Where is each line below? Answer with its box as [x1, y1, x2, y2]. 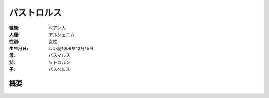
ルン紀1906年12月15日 [48, 45, 94, 51]
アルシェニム [48, 31, 75, 37]
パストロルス [9, 7, 62, 18]
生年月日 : [9, 45, 28, 51]
